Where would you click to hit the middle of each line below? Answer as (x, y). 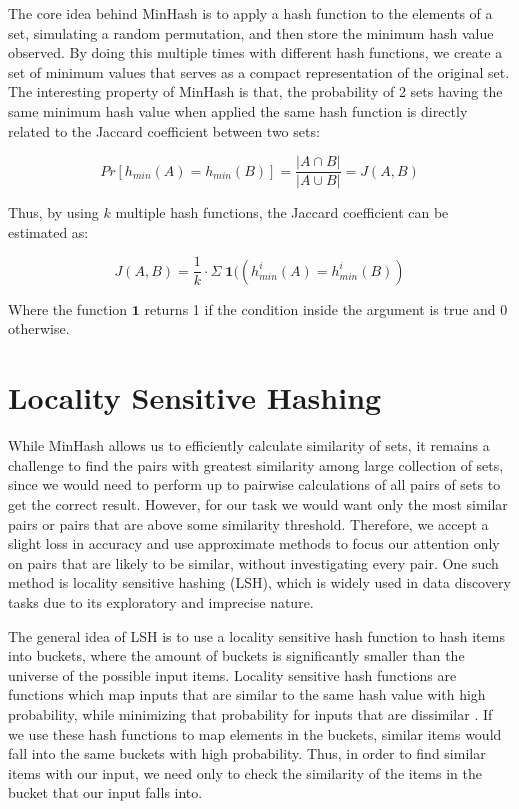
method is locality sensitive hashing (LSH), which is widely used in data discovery (259, 582)
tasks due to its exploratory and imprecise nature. (161, 601)
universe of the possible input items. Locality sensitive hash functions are (232, 674)
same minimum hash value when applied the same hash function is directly (238, 110)
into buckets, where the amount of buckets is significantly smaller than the (236, 655)
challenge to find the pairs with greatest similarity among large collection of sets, (256, 464)
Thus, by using (53, 212)
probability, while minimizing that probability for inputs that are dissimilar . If (250, 713)
